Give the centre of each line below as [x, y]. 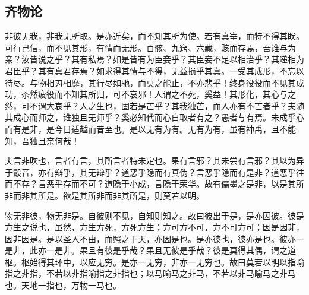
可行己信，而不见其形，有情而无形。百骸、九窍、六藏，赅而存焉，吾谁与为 [150, 47]
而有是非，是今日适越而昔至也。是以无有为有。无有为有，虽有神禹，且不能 [150, 129]
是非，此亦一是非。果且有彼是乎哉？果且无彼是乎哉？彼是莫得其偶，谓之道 [150, 250]
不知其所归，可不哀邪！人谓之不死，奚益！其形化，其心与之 [179, 94]
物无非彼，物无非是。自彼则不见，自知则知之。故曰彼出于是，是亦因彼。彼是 [154, 215]
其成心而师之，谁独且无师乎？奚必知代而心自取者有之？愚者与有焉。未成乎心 [154, 117]
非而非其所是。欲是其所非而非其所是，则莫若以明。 [105, 195]
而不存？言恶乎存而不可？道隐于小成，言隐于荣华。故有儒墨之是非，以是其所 [154, 184]
